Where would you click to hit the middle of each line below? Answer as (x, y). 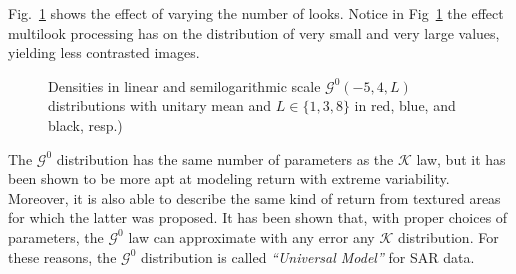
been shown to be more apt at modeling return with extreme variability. (229, 178)
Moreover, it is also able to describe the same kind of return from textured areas (254, 197)
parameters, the (56, 236)
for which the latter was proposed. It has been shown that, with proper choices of (258, 217)
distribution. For (448, 236)
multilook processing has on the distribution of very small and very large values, (254, 32)
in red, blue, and (405, 105)
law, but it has (461, 158)
